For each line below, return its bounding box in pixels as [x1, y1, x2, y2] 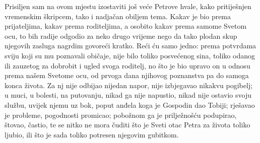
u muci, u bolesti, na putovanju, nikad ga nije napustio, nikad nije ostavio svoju [5, 90, 251, 100]
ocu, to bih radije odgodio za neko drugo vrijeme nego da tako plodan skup [5, 30, 237, 41]
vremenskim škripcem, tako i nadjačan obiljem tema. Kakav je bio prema [5, 11, 231, 21]
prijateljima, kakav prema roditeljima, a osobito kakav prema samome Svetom [5, 21, 247, 31]
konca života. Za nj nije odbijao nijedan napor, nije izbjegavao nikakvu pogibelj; [5, 80, 253, 90]
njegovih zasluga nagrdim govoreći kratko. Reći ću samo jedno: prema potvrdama [5, 40, 256, 51]
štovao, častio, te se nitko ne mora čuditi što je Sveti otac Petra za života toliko [5, 119, 250, 130]
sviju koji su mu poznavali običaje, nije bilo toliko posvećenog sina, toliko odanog [5, 50, 255, 60]
